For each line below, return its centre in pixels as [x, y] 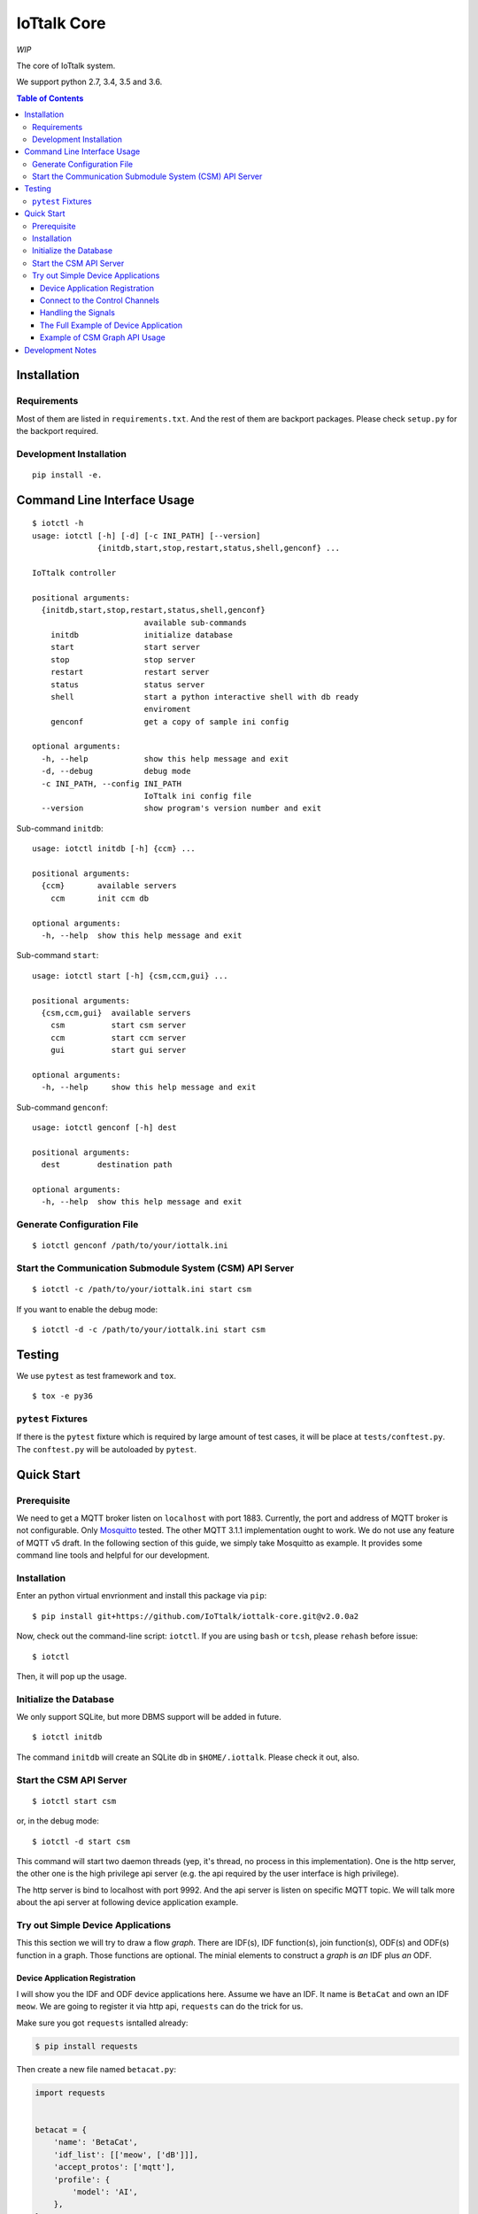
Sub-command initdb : [60, 828]
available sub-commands [195, 623]
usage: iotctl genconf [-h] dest [104, 1128]
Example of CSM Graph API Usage [103, 337]
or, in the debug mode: [58, 1821]
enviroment [167, 709]
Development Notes [61, 350]
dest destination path [107, 1165]
